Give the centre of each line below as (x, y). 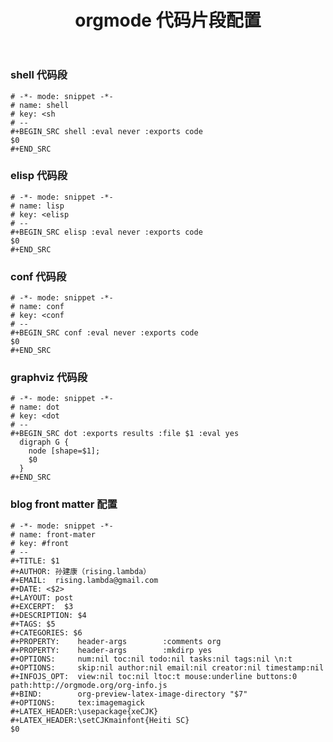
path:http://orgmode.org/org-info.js (89, 685)
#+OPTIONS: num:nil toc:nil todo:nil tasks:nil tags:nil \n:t (151, 659)
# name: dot (35, 407)
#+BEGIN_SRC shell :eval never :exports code (106, 131)
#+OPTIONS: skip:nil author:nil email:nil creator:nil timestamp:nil (167, 667)
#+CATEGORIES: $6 (46, 632)
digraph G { (44, 442)
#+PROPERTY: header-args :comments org (116, 641)
